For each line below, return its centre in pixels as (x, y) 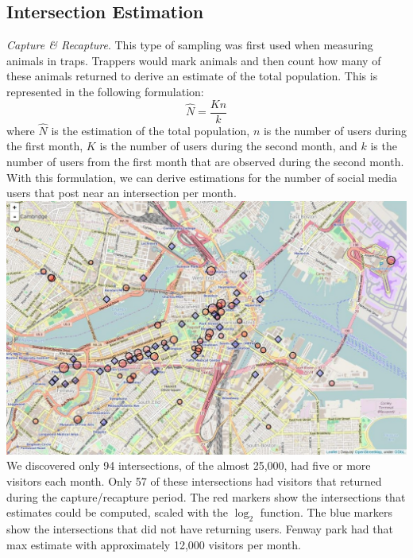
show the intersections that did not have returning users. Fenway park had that (200, 528)
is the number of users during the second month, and (228, 146)
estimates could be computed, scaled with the (118, 512)
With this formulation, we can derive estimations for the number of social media (202, 177)
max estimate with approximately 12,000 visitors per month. (154, 544)
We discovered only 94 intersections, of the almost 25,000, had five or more (189, 465)
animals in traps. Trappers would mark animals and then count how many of (194, 60)
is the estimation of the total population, (151, 130)
